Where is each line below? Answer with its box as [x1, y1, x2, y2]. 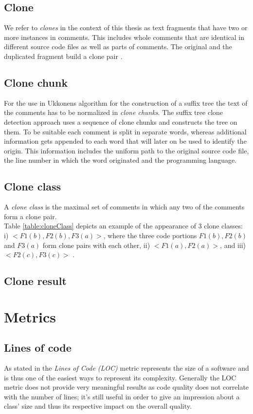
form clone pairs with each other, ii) [42, 240, 150, 250]
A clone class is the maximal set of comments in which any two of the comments [4, 202, 245, 212]
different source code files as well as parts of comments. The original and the [4, 41, 232, 52]
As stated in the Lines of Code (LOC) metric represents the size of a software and [4, 363, 249, 373]
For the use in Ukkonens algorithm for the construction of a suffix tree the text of [4, 97, 248, 108]
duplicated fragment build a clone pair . [4, 51, 123, 61]
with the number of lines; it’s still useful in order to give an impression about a [4, 391, 240, 401]
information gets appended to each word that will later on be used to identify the [4, 136, 247, 146]
